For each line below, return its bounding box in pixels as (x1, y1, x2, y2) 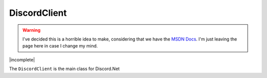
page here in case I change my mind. (22, 43, 98, 49)
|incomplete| (9, 57, 35, 63)
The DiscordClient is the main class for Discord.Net (9, 66, 120, 72)
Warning (22, 27, 41, 33)
